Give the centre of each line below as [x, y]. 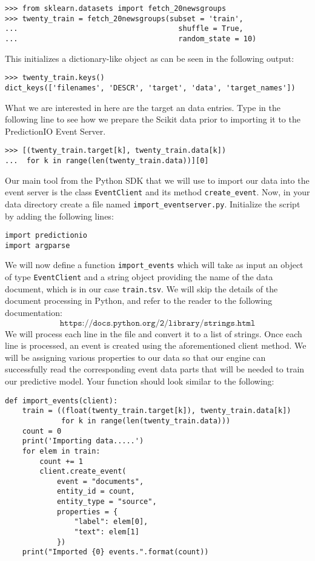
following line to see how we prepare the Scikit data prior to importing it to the [153, 119]
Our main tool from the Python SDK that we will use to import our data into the [157, 180]
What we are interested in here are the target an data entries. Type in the [143, 107]
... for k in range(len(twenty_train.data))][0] [107, 160]
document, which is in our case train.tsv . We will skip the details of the [141, 288]
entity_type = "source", [107, 502]
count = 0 [42, 431]
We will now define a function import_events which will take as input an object [154, 265]
